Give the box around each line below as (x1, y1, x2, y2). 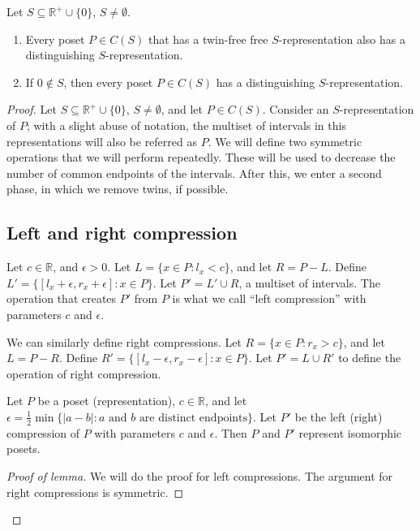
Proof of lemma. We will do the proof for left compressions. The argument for (6, 467, 393, 484)
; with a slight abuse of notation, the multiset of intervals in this (26, 116, 346, 133)
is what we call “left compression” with (172, 290, 366, 307)
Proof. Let (6, 101, 57, 118)
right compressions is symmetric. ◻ (6, 483, 184, 500)
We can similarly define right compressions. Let (6, 333, 242, 350)
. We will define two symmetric (208, 132, 362, 149)
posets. (6, 440, 41, 457)
